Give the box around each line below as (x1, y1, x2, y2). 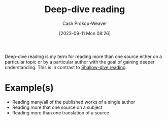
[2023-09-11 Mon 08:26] (58, 30, 111, 36)
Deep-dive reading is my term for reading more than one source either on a (5, 53, 162, 59)
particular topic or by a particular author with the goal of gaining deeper (5, 58, 155, 65)
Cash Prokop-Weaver (62, 20, 108, 26)
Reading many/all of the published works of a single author (12, 99, 136, 105)
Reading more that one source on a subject (12, 104, 103, 110)
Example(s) (5, 82, 54, 94)
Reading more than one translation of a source (12, 109, 110, 115)
